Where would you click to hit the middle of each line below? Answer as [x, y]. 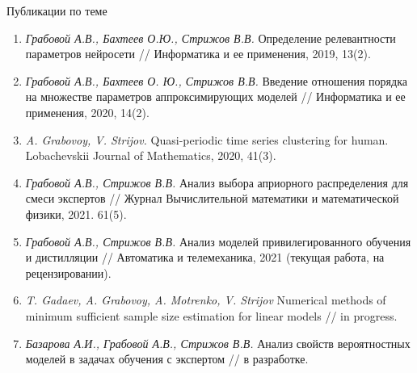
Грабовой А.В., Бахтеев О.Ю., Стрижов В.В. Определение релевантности [211, 38]
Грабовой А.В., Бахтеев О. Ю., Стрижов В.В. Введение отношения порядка [216, 80]
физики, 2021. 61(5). [76, 214]
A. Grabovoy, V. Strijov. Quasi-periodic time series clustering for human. [207, 139]
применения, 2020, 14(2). [87, 112]
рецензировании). [68, 272]
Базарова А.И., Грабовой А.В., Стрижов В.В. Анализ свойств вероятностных [218, 343]
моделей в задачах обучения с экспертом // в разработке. [167, 359]
